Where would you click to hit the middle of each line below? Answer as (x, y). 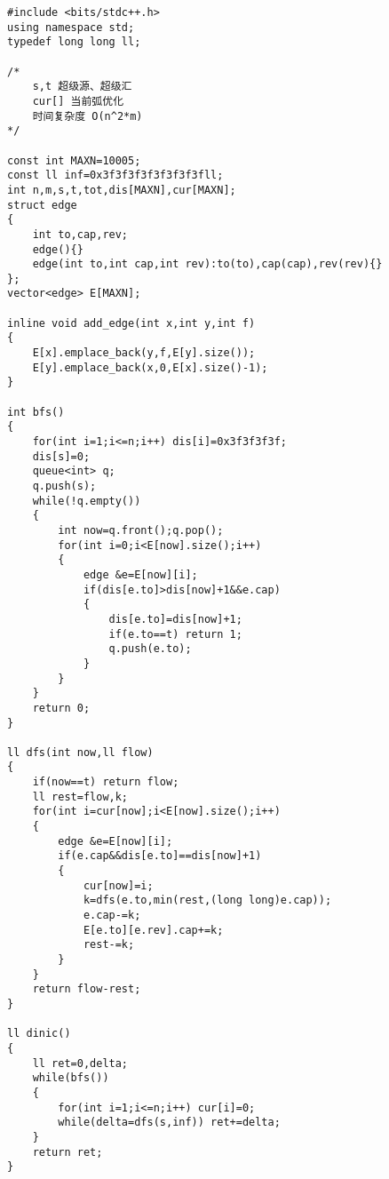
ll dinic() (39, 1034)
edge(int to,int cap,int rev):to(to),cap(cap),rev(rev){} (207, 264)
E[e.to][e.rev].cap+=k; (153, 930)
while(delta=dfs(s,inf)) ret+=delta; (169, 1123)
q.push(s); (64, 486)
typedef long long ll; (74, 42)
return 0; (61, 708)
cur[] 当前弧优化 (78, 101)
